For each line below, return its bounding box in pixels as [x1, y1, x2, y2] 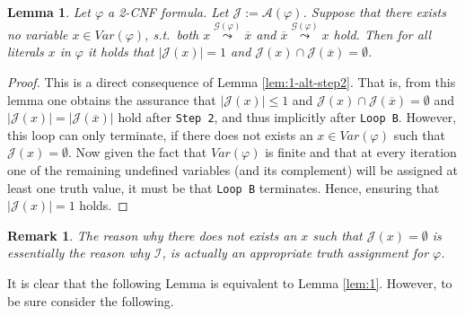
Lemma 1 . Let [7, 3, 91, 21]
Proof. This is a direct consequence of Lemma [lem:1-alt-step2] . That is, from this [7, 73, 456, 91]
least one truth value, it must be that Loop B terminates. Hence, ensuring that [7, 178, 440, 197]
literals [7, 42, 44, 61]
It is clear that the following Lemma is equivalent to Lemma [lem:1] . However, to [7, 274, 452, 293]
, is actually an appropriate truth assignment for [162, 243, 429, 262]
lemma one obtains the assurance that [7, 90, 216, 109]
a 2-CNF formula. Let [108, 3, 229, 21]
